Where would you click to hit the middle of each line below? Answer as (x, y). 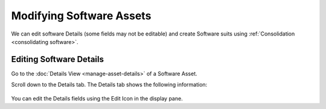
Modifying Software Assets (81, 16)
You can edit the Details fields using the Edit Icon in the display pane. (97, 98)
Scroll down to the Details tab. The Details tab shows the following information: (109, 85)
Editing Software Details (57, 59)
